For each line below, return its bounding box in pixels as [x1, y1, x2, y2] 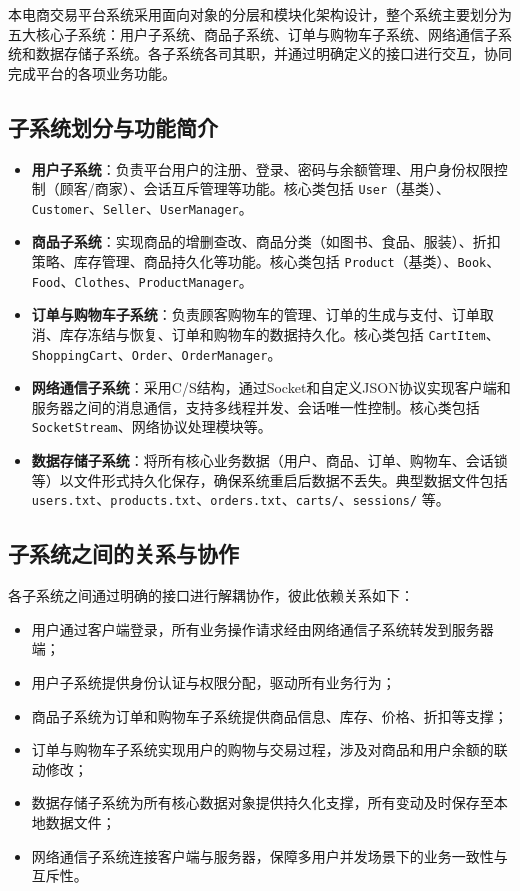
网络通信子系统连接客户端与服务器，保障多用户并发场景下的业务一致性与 [31, 845, 508, 866]
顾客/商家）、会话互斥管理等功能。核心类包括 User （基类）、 [59, 178, 451, 199]
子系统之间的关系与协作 [8, 538, 239, 569]
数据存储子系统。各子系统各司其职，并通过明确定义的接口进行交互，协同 [35, 43, 512, 64]
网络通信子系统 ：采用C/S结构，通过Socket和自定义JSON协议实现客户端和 [31, 377, 511, 398]
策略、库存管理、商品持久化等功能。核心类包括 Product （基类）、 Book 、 [31, 251, 501, 272]
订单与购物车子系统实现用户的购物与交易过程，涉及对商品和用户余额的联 [31, 739, 508, 760]
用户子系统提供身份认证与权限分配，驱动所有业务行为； [31, 671, 396, 692]
